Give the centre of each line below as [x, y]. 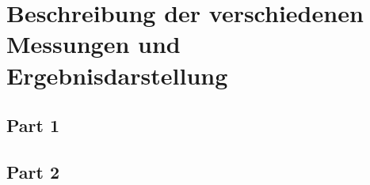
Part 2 [33, 171]
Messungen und [93, 44]
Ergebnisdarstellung [117, 75]
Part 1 [33, 125]
